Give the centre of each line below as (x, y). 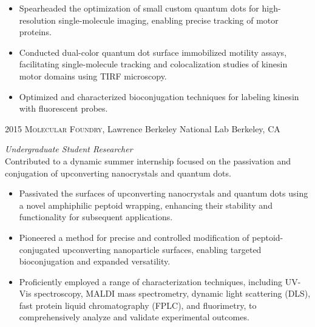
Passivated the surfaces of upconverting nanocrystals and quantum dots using (164, 193)
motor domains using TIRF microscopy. (93, 76)
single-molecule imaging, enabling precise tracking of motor (168, 20)
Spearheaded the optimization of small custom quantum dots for (139, 8)
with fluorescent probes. (63, 108)
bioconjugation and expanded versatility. (95, 261)
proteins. (35, 32)
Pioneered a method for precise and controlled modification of (134, 237)
